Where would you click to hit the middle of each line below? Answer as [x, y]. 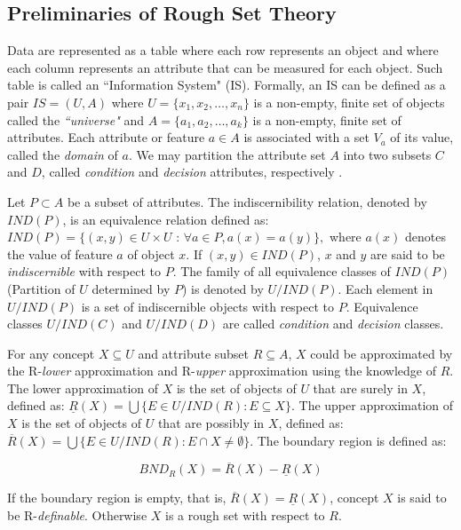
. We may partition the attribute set [227, 154]
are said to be [408, 253]
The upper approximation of [376, 405]
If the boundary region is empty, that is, [117, 498]
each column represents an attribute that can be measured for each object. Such [225, 67]
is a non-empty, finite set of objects [349, 102]
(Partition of [41, 288]
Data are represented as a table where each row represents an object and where [223, 50]
